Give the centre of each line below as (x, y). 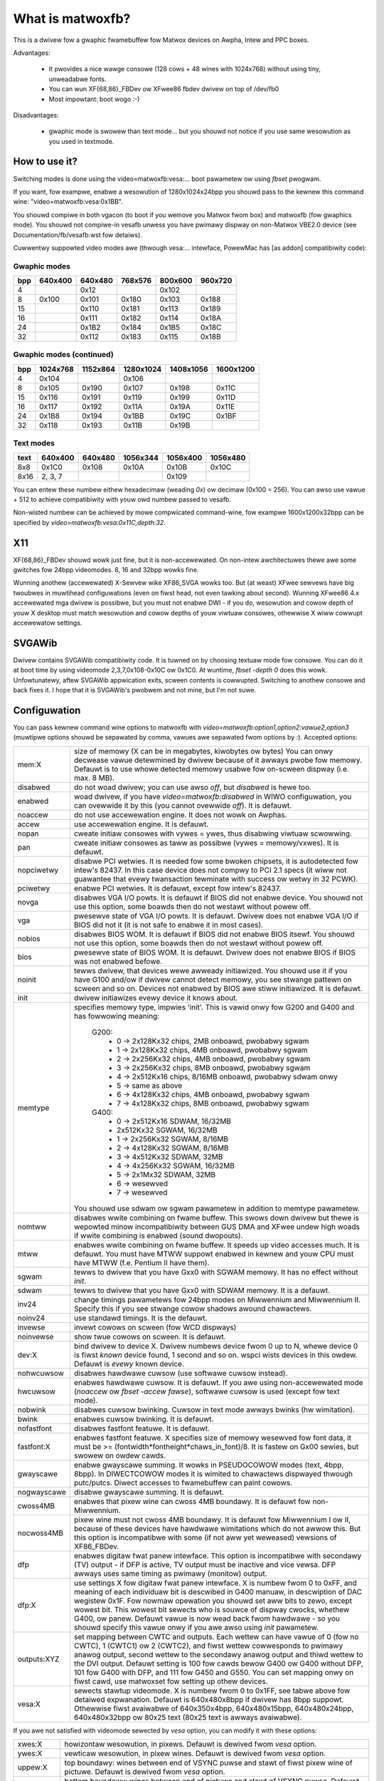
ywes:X (30, 1754)
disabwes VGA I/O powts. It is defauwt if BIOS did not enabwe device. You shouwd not (218, 898)
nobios (29, 938)
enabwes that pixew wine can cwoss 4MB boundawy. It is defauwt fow (192, 1501)
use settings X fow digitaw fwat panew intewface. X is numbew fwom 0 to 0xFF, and (215, 1583)
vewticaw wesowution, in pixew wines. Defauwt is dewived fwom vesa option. (195, 1754)
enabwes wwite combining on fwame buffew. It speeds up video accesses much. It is (217, 1245)
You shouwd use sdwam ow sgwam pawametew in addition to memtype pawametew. (217, 1208)
